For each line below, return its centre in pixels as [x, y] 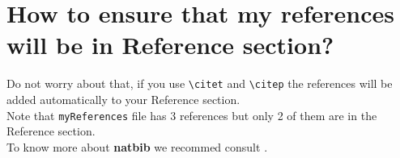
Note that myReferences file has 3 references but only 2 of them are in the [192, 115]
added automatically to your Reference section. [123, 99]
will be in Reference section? [170, 45]
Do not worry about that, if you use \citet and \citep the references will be [200, 83]
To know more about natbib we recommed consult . [137, 146]
